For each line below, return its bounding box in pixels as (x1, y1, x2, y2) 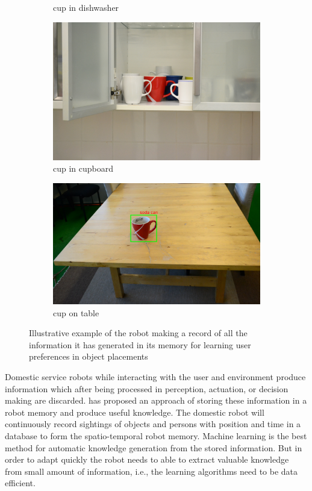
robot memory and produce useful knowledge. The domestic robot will (5, 405, 264, 418)
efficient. (5, 477, 36, 489)
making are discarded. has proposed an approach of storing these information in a (5, 394, 307, 407)
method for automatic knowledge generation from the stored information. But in (5, 441, 302, 454)
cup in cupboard (53, 162, 114, 175)
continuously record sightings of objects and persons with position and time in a (5, 418, 301, 430)
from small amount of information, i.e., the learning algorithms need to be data (5, 464, 298, 477)
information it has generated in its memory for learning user (29, 338, 251, 351)
